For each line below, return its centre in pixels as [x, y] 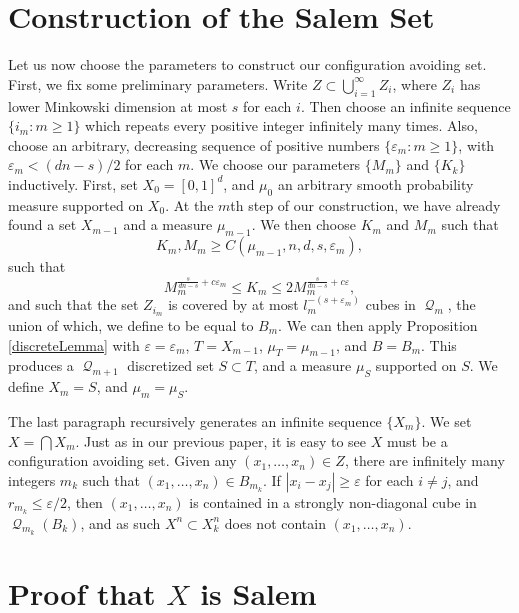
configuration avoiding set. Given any [122, 460]
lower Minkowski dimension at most [118, 105]
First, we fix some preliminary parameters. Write [158, 83]
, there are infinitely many [424, 460]
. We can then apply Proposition [378, 325]
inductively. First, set [73, 183]
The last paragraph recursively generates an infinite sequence [195, 420]
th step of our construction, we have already [365, 204]
